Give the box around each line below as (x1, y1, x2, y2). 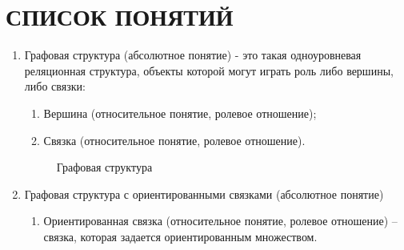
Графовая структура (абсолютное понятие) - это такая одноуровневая (24, 46, 362, 63)
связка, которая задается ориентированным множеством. (43, 228, 318, 244)
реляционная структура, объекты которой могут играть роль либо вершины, (24, 62, 394, 79)
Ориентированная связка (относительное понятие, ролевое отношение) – (43, 212, 398, 229)
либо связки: (24, 78, 86, 95)
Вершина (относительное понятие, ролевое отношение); (43, 104, 317, 121)
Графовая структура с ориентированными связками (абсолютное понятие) (24, 185, 384, 202)
